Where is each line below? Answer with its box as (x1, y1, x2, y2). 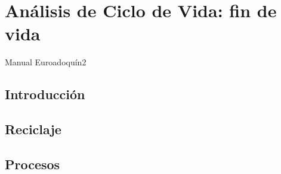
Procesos (5, 154, 60, 173)
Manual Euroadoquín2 (5, 56, 87, 68)
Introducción (5, 85, 85, 103)
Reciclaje (5, 120, 61, 138)
